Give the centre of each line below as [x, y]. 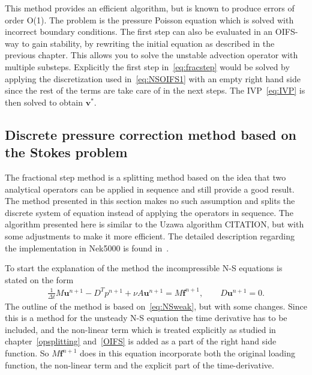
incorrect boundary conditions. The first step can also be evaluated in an [139, 31]
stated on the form [39, 279]
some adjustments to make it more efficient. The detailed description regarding [150, 235]
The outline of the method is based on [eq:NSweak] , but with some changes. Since [156, 306]
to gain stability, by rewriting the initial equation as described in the [148, 43]
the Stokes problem [66, 152]
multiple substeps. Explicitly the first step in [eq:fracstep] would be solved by [147, 66]
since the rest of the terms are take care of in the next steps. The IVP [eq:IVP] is [155, 90]
